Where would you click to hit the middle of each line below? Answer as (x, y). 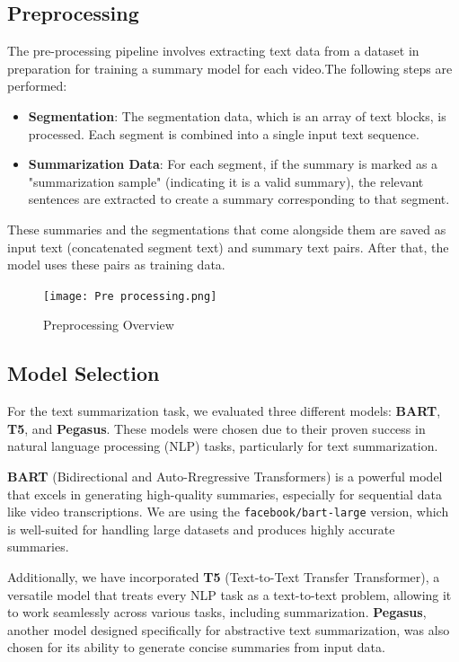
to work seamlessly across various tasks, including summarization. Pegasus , (217, 612)
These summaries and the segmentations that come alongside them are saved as (227, 229)
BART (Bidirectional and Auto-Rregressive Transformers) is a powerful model (225, 476)
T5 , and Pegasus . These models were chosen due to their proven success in (216, 428)
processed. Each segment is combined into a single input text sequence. (224, 133)
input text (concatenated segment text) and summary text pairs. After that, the (228, 247)
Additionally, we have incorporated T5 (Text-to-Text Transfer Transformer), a (224, 577)
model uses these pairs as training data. (116, 265)
